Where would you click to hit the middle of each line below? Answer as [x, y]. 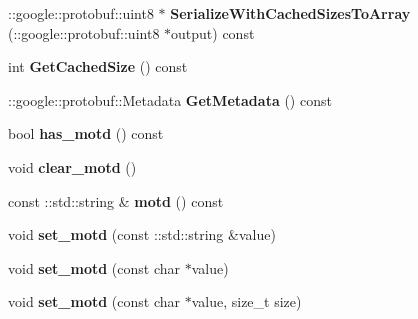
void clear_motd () [72, 166]
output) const [213, 32]
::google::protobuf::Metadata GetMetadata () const [170, 99]
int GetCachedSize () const [98, 66]
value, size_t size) [246, 301]
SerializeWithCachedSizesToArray [290, 13]
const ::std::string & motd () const [116, 200]
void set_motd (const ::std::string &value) [142, 234]
